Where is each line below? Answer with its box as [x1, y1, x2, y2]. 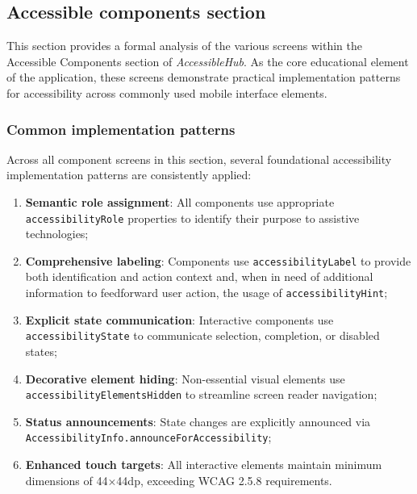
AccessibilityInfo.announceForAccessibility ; [25, 429, 272, 446]
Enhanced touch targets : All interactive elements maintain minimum [25, 456, 382, 473]
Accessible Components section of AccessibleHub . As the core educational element [6, 52, 409, 69]
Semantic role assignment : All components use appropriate [25, 193, 335, 210]
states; [25, 342, 57, 359]
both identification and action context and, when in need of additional [25, 268, 373, 285]
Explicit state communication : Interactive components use [25, 311, 334, 328]
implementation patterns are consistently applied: [6, 166, 252, 183]
